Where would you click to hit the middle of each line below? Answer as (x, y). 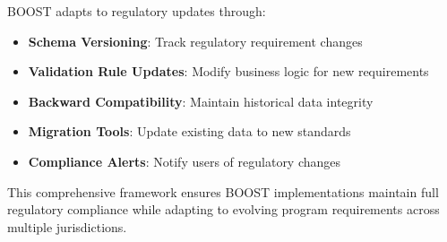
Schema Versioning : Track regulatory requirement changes (195, 41)
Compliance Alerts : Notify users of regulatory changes (185, 161)
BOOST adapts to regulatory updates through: (137, 11)
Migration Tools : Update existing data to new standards (189, 131)
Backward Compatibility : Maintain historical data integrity (201, 101)
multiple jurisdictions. (67, 226)
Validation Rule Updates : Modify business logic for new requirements (228, 71)
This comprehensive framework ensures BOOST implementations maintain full (223, 191)
